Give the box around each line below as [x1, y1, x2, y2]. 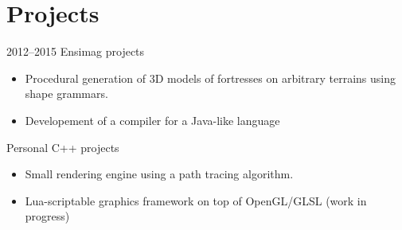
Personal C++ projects [6, 138, 119, 155]
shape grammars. [25, 85, 108, 102]
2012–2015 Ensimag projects [6, 43, 145, 60]
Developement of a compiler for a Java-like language [25, 111, 280, 128]
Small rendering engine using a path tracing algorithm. [25, 166, 294, 182]
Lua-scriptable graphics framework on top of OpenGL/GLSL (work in [25, 192, 367, 209]
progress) [25, 208, 70, 224]
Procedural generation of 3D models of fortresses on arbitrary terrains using [25, 69, 396, 86]
